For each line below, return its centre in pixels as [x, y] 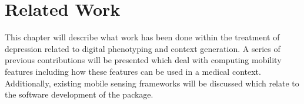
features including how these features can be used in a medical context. [133, 71]
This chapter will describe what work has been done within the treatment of [142, 37]
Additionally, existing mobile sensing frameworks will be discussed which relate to [152, 83]
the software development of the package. [79, 94]
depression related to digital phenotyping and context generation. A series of [143, 48]
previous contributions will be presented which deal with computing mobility [143, 60]
